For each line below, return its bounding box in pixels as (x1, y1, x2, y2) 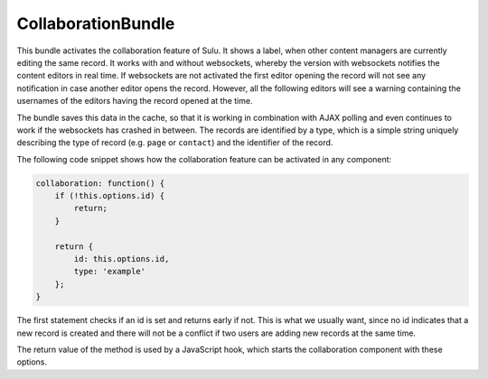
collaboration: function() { (35, 178, 165, 189)
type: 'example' (73, 266, 146, 277)
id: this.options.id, (73, 254, 170, 263)
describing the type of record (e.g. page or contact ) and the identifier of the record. (16, 137, 333, 148)
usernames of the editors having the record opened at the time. (16, 96, 253, 106)
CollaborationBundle (16, 14, 175, 33)
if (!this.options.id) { (54, 190, 165, 201)
